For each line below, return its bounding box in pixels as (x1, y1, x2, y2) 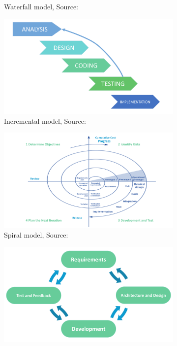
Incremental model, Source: (4, 115, 86, 126)
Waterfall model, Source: (4, 1, 78, 11)
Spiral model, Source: (4, 230, 68, 240)
